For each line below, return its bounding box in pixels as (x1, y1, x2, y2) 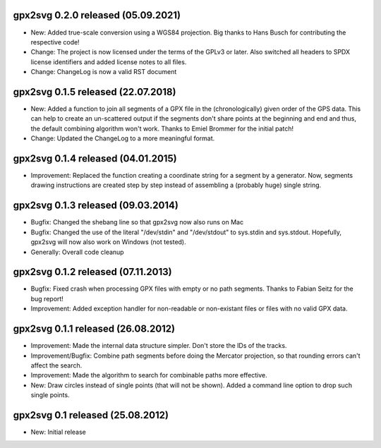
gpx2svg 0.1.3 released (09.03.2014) (13, 200, 179, 212)
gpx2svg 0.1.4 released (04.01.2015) (13, 152, 177, 164)
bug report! (30, 294, 64, 303)
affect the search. (30, 361, 83, 370)
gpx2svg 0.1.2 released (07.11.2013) (13, 266, 172, 278)
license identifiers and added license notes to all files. (30, 57, 187, 66)
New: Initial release (30, 428, 86, 436)
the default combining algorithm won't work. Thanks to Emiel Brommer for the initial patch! (30, 124, 294, 133)
